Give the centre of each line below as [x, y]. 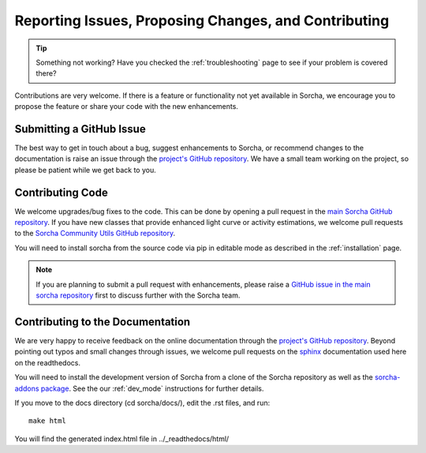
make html [47, 421]
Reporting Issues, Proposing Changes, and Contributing [202, 21]
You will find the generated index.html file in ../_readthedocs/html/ [122, 439]
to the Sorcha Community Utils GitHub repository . [95, 234]
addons [27, 388]
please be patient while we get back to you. [86, 170]
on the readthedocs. [47, 362]
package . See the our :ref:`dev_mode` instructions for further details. [152, 388]
